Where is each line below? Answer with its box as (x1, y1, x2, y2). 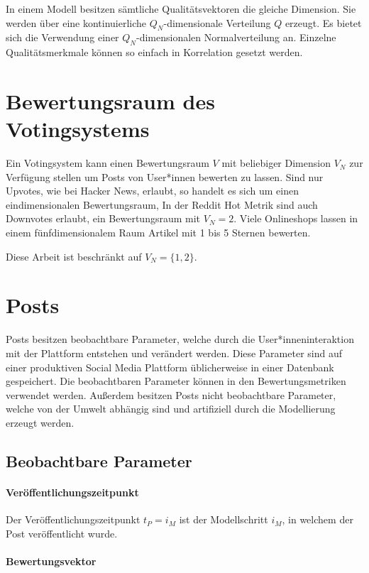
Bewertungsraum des (6, 86, 215, 115)
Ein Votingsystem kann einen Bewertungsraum (6, 155, 209, 170)
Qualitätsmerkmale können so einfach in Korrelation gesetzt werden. (6, 45, 303, 60)
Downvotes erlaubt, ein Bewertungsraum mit (6, 211, 201, 226)
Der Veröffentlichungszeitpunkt (6, 512, 141, 527)
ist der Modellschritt (179, 512, 268, 527)
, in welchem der (282, 512, 353, 527)
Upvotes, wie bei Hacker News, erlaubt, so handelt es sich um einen (6, 183, 299, 198)
